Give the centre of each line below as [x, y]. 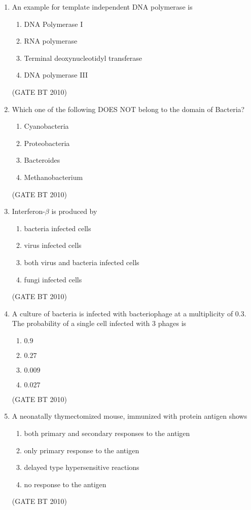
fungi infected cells [53, 279]
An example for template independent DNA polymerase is [102, 7]
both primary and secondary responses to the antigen [107, 433]
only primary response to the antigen [82, 450]
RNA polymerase [51, 41]
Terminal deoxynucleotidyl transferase [83, 58]
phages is [172, 323]
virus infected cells [53, 245]
